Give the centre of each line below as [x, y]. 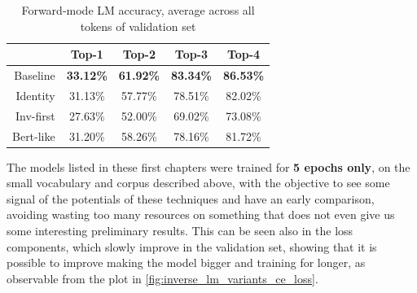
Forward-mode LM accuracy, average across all [138, 10]
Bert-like [34, 136]
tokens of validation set [138, 26]
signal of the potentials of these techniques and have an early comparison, [191, 198]
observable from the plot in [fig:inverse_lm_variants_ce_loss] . [162, 278]
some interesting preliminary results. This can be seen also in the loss [180, 231]
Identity [35, 95]
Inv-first [35, 115]
